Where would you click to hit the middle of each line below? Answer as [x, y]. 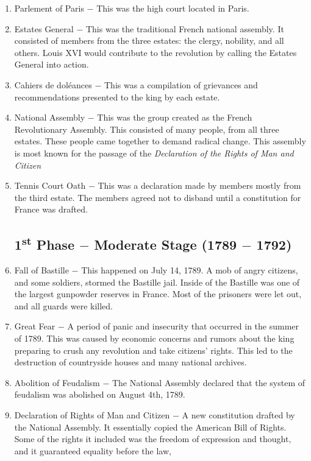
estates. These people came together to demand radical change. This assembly [160, 141]
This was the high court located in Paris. [173, 8]
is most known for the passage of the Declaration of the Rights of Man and [154, 153]
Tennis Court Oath [50, 185]
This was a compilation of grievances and [181, 84]
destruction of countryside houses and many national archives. [130, 362]
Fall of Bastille [41, 270]
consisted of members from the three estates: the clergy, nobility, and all [149, 40]
